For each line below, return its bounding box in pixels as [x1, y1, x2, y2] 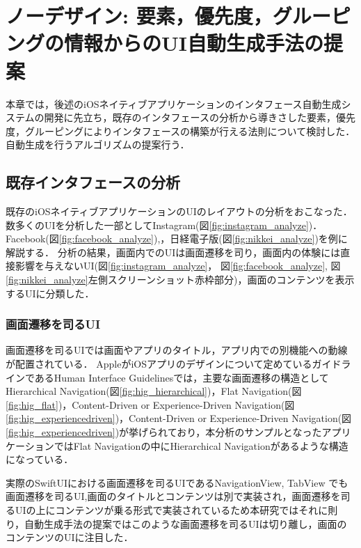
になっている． [6, 452, 74, 467]
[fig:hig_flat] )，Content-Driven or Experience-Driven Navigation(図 [6, 397, 295, 412]
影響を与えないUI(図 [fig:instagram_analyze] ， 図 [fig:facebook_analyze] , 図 [15, 258, 341, 273]
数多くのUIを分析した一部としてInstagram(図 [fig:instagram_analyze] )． [6, 217, 323, 232]
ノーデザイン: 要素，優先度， [6, 1, 273, 30]
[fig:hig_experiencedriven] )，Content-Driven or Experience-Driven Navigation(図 [6, 411, 352, 425]
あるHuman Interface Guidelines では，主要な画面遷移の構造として [34, 370, 329, 384]
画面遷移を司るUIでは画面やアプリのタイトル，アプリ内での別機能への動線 [6, 343, 348, 357]
